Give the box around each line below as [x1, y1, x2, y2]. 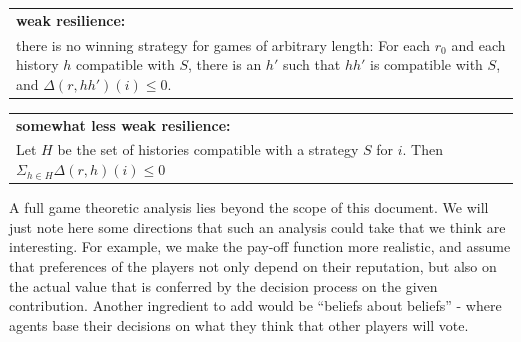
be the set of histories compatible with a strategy [57, 139, 359, 160]
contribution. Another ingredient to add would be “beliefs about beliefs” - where [9, 295, 502, 316]
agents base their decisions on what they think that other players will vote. [9, 314, 469, 335]
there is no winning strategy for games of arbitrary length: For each [16, 34, 431, 55]
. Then [402, 139, 444, 160]
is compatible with [370, 54, 483, 75]
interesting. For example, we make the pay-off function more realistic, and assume [9, 236, 511, 257]
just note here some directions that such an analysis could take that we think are [9, 216, 506, 237]
